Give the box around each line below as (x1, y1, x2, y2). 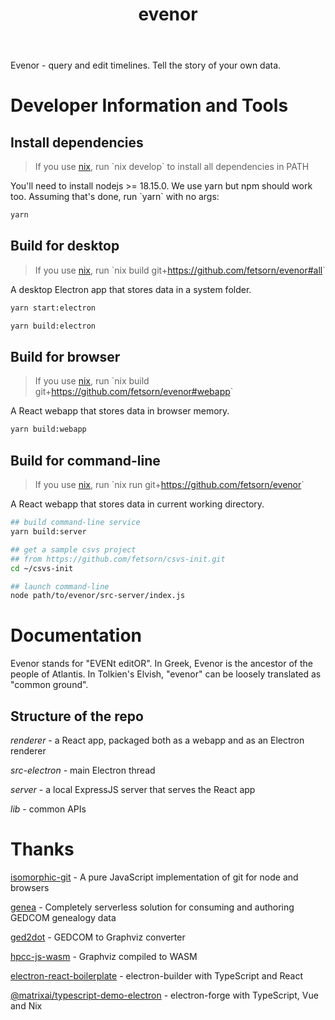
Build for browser (10, 349, 121, 366)
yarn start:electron (10, 303, 97, 313)
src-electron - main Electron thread (10, 764, 156, 776)
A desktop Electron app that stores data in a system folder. (10, 283, 252, 295)
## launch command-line (10, 581, 110, 592)
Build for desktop (10, 238, 120, 255)
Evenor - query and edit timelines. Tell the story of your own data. (10, 59, 282, 72)
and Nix (10, 999, 43, 1012)
